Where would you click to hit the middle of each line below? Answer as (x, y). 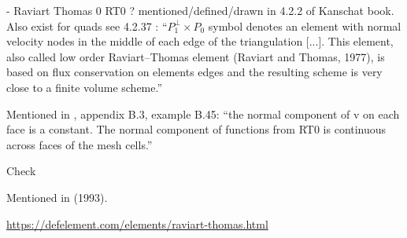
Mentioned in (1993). (57, 197)
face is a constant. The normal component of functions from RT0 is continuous (196, 129)
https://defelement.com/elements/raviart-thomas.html (137, 223)
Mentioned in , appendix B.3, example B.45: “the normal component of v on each (203, 114)
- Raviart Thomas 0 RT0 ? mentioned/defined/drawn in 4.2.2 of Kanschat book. (200, 10)
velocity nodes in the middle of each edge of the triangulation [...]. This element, (200, 41)
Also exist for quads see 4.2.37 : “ (87, 26)
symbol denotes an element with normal (305, 26)
